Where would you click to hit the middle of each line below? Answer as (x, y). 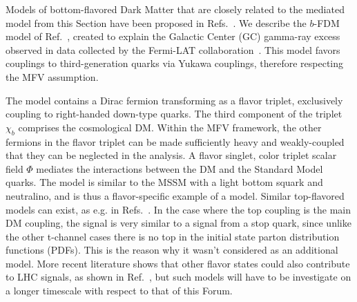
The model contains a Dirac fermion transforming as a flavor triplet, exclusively (174, 100)
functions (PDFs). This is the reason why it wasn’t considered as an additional (172, 250)
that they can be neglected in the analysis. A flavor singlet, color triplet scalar (171, 155)
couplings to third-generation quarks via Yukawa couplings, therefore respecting (175, 63)
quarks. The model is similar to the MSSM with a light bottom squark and (164, 182)
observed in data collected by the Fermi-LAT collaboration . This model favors (173, 49)
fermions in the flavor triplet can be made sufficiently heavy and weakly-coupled (175, 141)
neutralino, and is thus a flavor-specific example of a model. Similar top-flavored (175, 195)
